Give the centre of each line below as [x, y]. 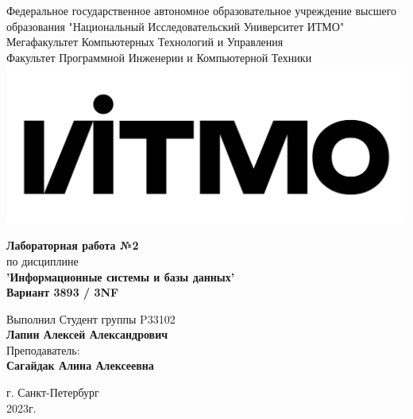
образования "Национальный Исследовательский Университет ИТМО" [176, 26]
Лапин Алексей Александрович [87, 334]
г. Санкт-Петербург [53, 392]
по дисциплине [42, 260]
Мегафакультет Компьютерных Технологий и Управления [145, 42]
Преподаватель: [43, 349]
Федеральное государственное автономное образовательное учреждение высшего [202, 10]
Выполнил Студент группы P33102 [91, 318]
